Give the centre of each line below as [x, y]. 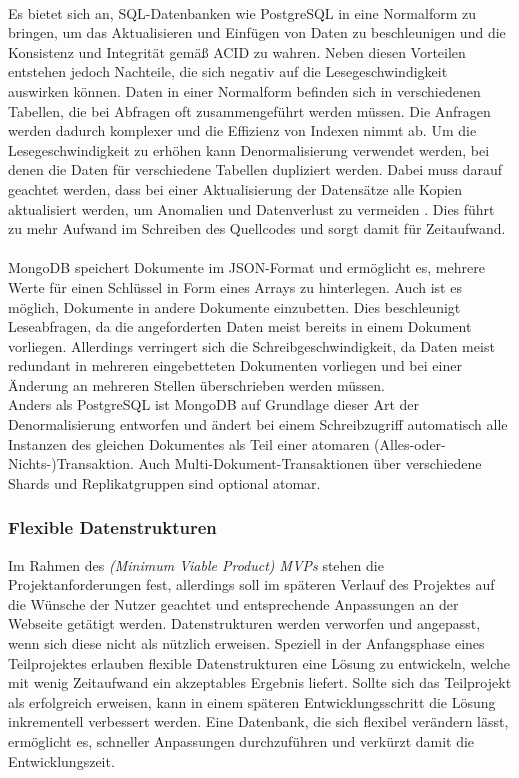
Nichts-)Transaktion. [71, 463]
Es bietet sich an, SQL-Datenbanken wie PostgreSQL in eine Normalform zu [242, 12]
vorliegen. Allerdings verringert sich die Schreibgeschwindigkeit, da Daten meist [251, 345]
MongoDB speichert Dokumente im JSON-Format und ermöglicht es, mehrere [246, 267]
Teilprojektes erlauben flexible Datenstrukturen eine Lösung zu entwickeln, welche [259, 662]
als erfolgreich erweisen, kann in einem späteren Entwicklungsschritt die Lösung [252, 701]
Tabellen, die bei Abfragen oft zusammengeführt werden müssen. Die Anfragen [249, 110]
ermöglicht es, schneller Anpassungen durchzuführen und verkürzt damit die [241, 741]
